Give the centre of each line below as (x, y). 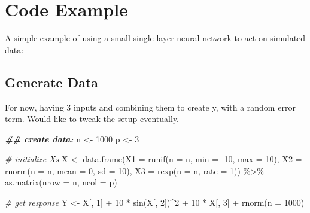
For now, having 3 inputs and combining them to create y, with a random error (150, 107)
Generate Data (52, 82)
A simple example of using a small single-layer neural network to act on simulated (155, 38)
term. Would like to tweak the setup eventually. (92, 119)
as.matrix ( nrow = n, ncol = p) (61, 182)
